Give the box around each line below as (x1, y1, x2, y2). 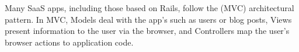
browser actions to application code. (5, 36, 134, 48)
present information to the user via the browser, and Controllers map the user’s (5, 25, 290, 37)
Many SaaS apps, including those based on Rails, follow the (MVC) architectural (5, 2, 294, 13)
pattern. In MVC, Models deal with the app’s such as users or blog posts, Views (5, 13, 292, 25)
